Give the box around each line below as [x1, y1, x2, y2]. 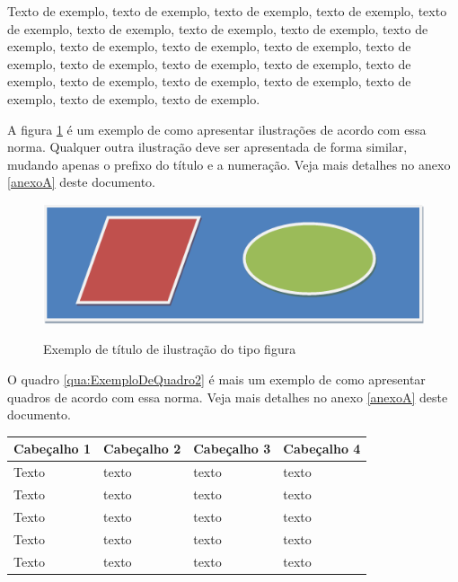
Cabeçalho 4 [283, 439, 361, 458]
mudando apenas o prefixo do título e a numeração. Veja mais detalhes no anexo [7, 154, 451, 173]
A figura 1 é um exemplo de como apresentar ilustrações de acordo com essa [7, 119, 427, 138]
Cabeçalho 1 [13, 439, 92, 458]
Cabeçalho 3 [193, 439, 271, 458]
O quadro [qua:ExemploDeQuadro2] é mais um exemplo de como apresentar [7, 370, 426, 389]
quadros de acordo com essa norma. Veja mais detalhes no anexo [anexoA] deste [7, 387, 448, 406]
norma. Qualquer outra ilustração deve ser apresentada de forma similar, [7, 137, 408, 156]
